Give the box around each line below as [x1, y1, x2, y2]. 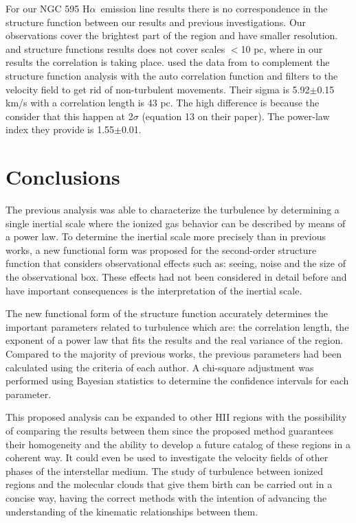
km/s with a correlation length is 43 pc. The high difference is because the [5, 95, 320, 110]
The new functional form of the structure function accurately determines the [5, 306, 328, 321]
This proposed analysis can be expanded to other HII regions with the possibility [5, 410, 347, 424]
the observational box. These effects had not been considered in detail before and [5, 270, 347, 284]
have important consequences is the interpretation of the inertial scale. [5, 283, 302, 297]
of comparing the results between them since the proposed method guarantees [5, 423, 333, 437]
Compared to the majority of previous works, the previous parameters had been [5, 347, 342, 360]
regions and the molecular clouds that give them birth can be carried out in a [5, 477, 333, 491]
